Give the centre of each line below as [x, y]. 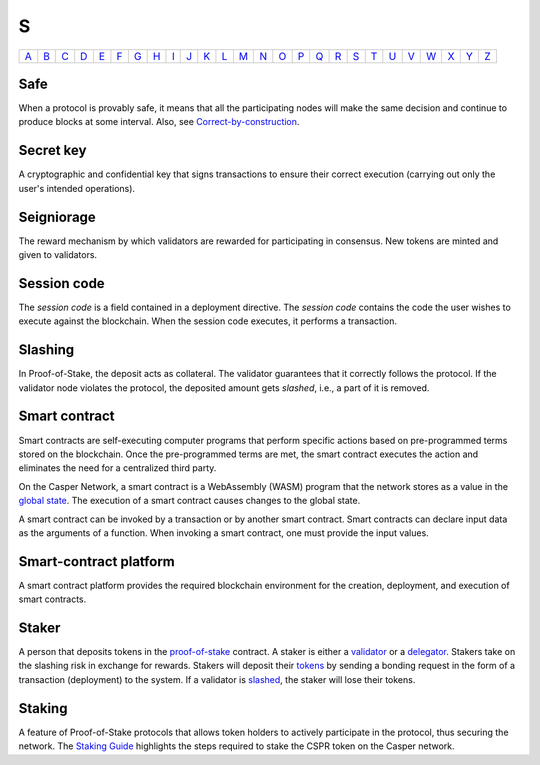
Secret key [52, 150]
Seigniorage [57, 216]
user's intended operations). [76, 188]
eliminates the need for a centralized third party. [117, 468]
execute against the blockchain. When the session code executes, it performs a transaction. [207, 321]
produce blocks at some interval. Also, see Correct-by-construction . [159, 122]
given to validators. [58, 255]
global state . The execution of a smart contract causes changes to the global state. [189, 501]
